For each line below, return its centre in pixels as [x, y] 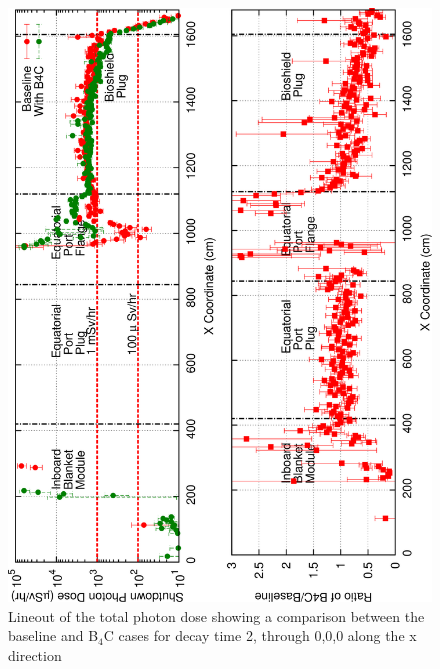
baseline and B [53, 635]
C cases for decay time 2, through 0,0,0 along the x [260, 635]
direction [35, 654]
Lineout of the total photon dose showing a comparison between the [216, 615]
